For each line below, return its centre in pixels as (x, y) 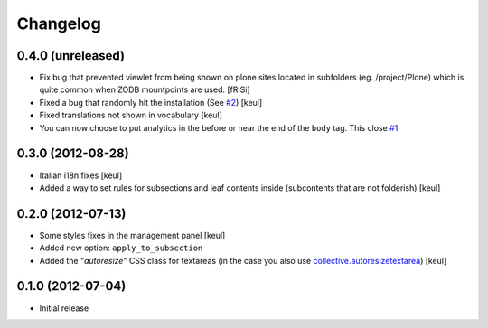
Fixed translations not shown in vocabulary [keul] (131, 115)
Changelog (59, 23)
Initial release (64, 308)
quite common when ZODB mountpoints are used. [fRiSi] (145, 89)
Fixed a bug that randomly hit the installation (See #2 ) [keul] (151, 102)
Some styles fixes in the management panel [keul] (132, 235)
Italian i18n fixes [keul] (81, 175)
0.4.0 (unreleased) (71, 56)
